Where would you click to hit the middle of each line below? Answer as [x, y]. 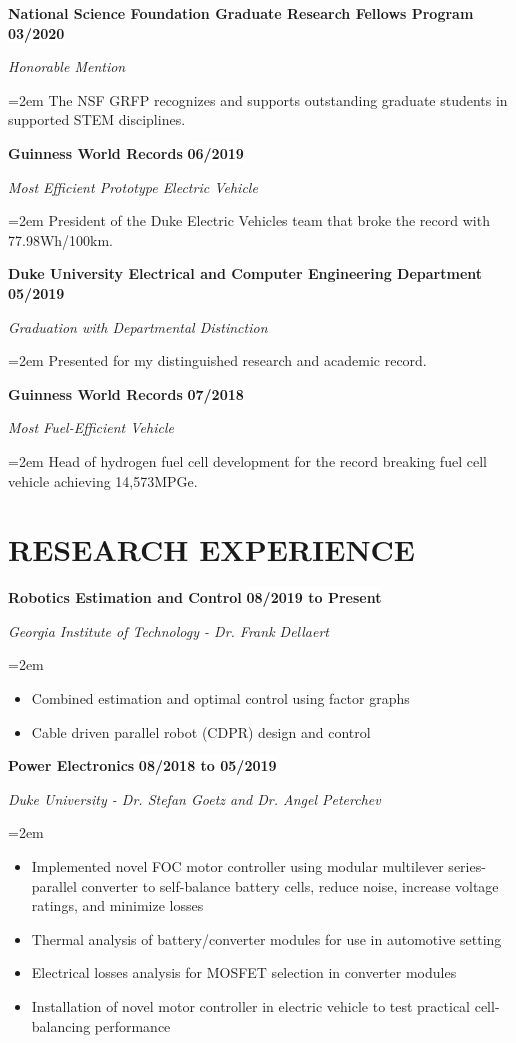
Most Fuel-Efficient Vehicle [91, 427]
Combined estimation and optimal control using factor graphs [220, 698]
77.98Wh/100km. [61, 239]
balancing [61, 1025]
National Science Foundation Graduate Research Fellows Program [241, 13]
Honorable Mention [67, 66]
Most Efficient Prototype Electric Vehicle [133, 186]
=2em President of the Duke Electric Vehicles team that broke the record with [249, 220]
